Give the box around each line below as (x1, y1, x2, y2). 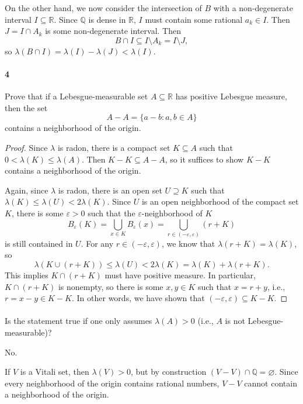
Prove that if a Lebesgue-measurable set (5, 90, 148, 102)
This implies (5, 269, 48, 281)
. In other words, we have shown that (72, 292, 205, 304)
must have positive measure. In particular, (105, 269, 256, 281)
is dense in (88, 13, 126, 25)
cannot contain (244, 377, 297, 389)
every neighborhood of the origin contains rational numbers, (5, 377, 220, 389)
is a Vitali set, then (20, 365, 89, 378)
